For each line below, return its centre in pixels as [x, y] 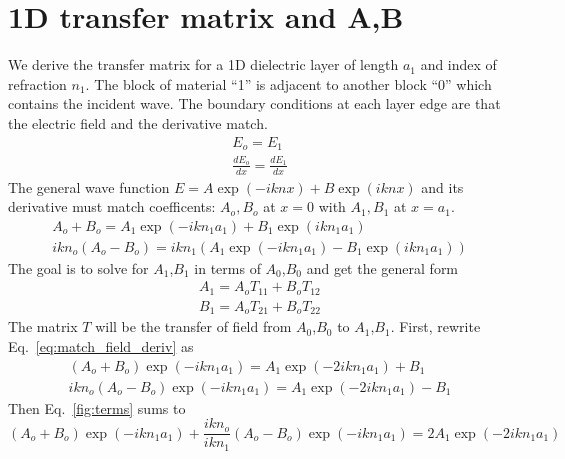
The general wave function [89, 186]
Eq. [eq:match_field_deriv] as [101, 345]
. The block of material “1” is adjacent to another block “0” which [288, 83]
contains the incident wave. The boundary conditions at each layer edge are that [254, 103]
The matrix [43, 326]
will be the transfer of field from [193, 326]
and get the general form [382, 267]
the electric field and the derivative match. [138, 122]
